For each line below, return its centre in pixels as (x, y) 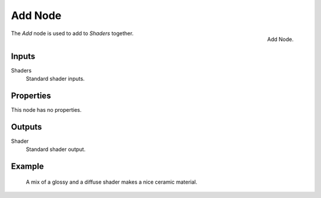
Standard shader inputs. (55, 79)
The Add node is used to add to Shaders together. (72, 33)
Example (27, 166)
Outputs (26, 127)
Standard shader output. (56, 149)
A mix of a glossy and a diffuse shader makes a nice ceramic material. (111, 182)
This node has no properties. (46, 109)
